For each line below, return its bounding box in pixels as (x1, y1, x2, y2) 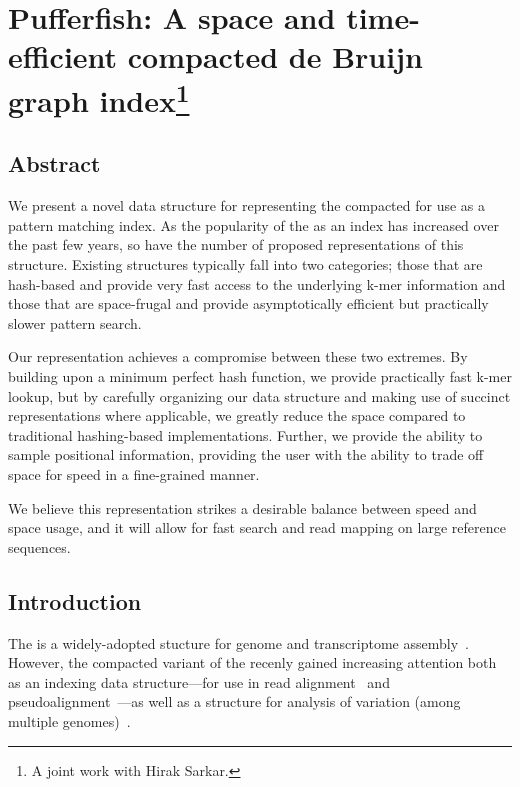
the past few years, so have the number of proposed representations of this (8, 234, 464, 255)
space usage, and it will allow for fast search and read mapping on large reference (8, 517, 506, 538)
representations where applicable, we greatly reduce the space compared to (8, 405, 466, 426)
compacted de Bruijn (127, 36, 423, 77)
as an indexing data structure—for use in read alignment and (8, 671, 390, 692)
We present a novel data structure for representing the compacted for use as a (8, 195, 486, 216)
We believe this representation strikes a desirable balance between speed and (8, 497, 477, 518)
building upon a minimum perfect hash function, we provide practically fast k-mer (8, 366, 512, 387)
